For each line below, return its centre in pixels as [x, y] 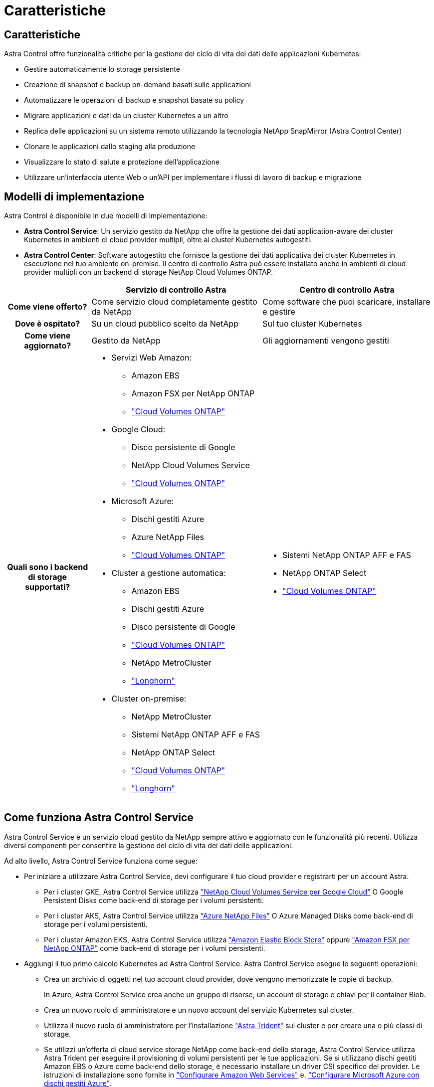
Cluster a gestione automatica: [169, 573]
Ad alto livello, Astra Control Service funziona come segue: [101, 861]
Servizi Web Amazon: [152, 358]
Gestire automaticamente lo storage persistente [102, 69]
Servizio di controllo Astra [176, 290]
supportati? [48, 587]
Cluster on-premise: [149, 699]
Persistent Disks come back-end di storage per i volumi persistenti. [154, 900]
